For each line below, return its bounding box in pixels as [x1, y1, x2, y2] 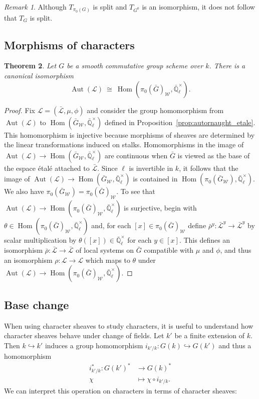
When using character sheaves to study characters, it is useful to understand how [4, 320, 253, 331]
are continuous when [104, 150, 168, 160]
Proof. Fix [4, 105, 35, 115]
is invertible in [129, 162, 173, 173]
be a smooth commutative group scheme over [67, 60, 203, 71]
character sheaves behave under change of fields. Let [4, 330, 164, 341]
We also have [4, 186, 44, 196]
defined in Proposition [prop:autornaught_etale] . [104, 117, 255, 127]
